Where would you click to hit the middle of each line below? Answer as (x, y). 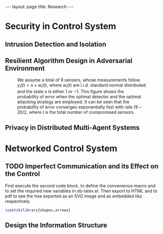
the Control (23, 174)
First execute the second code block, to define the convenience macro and (80, 185)
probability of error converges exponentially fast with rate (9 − (80, 107)
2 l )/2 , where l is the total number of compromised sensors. (76, 112)
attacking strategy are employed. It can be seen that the (73, 102)
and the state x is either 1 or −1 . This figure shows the (71, 91)
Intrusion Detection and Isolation (56, 44)
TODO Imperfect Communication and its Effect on (82, 166)
